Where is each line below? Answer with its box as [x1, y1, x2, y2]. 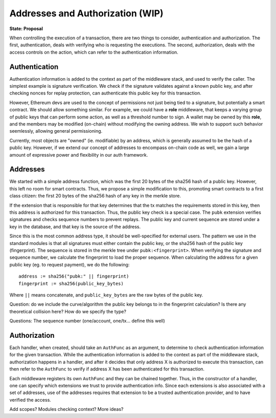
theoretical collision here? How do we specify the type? [9, 308, 126, 314]
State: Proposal [9, 26, 43, 32]
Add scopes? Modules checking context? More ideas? [9, 406, 124, 412]
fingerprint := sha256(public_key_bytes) [18, 281, 124, 286]
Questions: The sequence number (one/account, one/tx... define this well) [9, 318, 166, 324]
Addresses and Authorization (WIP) [9, 8, 164, 19]
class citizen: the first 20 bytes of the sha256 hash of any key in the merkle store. [9, 193, 181, 199]
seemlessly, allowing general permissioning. [9, 128, 103, 134]
